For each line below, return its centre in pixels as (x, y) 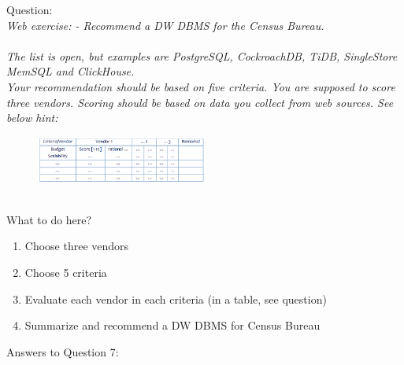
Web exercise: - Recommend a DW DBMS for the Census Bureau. (165, 25)
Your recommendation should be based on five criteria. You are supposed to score (201, 86)
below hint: (32, 118)
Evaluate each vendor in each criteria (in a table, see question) (176, 299)
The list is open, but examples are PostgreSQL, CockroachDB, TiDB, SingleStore (202, 55)
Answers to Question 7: (63, 351)
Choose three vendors (77, 246)
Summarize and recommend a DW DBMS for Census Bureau (172, 325)
